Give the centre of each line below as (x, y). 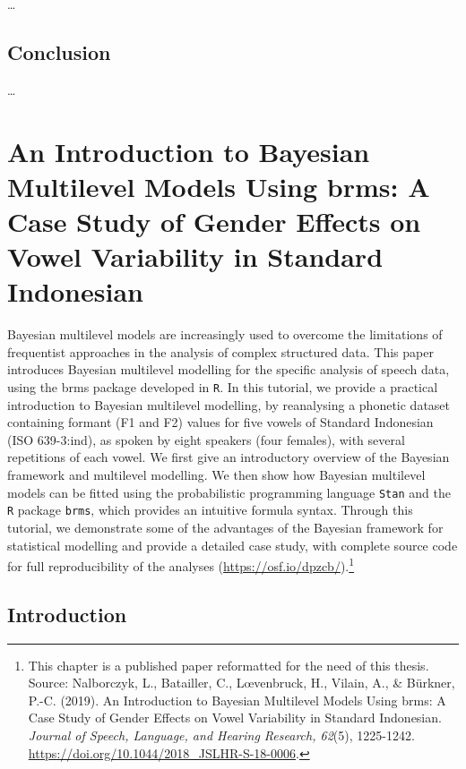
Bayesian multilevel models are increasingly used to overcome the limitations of (225, 334)
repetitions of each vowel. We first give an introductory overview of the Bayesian (229, 457)
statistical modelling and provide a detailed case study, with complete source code (233, 545)
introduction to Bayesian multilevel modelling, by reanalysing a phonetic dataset (229, 404)
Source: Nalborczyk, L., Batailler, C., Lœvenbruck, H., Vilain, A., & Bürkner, (242, 683)
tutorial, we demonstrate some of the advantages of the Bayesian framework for (225, 527)
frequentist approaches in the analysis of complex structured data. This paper (220, 351)
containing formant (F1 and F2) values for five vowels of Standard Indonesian (220, 422)
